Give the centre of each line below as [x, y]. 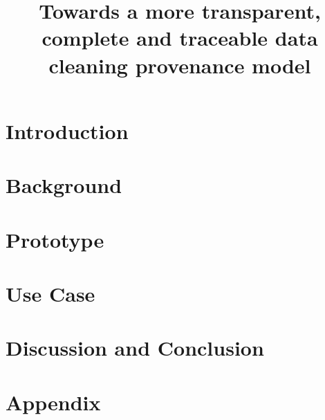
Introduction [67, 130]
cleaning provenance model [180, 65]
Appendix [53, 402]
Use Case [50, 293]
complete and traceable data [180, 38]
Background [64, 185]
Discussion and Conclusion [135, 348]
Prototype [55, 239]
